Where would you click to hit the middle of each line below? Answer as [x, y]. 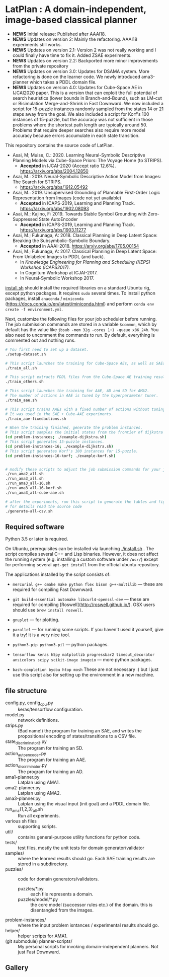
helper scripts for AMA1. [43, 936]
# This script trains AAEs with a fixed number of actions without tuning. [86, 409]
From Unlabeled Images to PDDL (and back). [59, 256]
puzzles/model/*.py [38, 899]
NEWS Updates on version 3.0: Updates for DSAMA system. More [81, 71]
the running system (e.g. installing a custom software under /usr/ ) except [81, 559]
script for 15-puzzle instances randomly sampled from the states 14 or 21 [88, 109]
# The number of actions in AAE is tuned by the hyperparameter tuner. [82, 396]
